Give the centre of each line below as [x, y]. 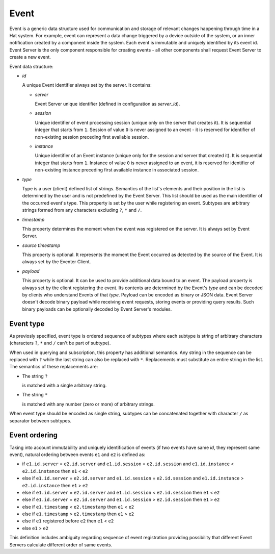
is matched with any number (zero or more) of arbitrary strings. [88, 404]
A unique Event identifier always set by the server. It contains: [87, 85]
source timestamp [41, 245]
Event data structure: [31, 66]
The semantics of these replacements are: [54, 367]
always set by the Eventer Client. [57, 262]
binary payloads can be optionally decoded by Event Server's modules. [97, 309]
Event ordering [34, 435]
